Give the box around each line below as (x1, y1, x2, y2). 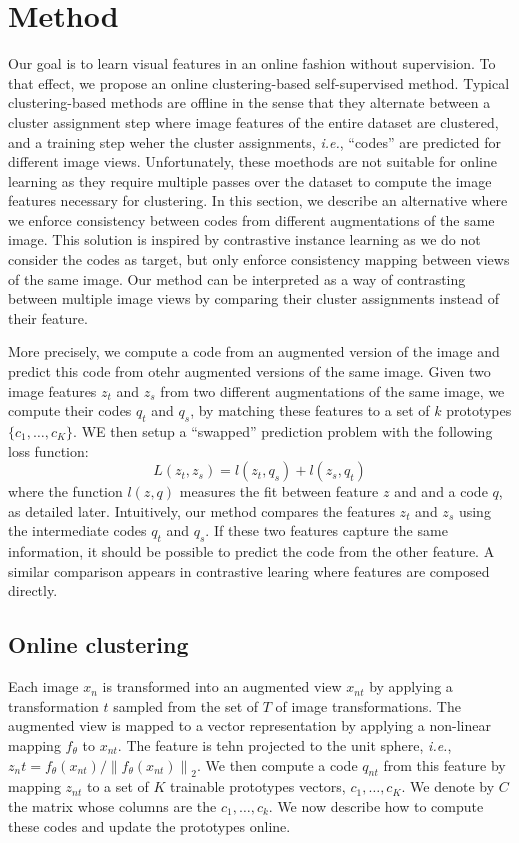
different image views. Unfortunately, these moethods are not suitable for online (8, 151, 497, 172)
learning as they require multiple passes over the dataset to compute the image (8, 170, 492, 191)
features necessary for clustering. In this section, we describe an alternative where (8, 190, 508, 211)
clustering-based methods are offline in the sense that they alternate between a (8, 92, 491, 113)
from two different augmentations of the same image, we (160, 380, 505, 401)
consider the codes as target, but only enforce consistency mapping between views (8, 249, 510, 270)
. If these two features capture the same (205, 520, 448, 541)
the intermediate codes (8, 520, 147, 541)
